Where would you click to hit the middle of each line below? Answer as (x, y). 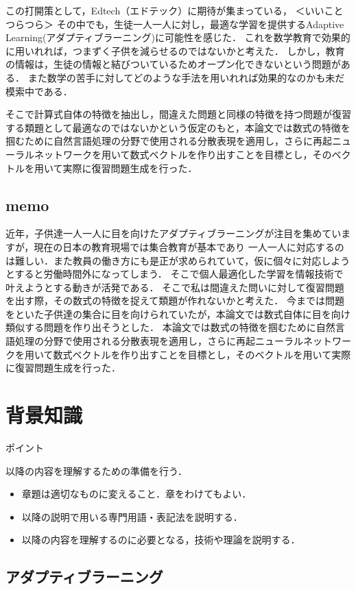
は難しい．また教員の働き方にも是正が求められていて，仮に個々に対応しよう (178, 260)
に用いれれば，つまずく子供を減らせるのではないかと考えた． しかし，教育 (175, 50)
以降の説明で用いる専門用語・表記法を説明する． (132, 516)
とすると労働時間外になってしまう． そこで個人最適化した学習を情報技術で (175, 274)
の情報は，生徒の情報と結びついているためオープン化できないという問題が (173, 64)
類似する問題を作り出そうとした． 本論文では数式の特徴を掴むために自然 (170, 327)
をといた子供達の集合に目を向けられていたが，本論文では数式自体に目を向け (178, 314)
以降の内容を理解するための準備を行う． (96, 470)
